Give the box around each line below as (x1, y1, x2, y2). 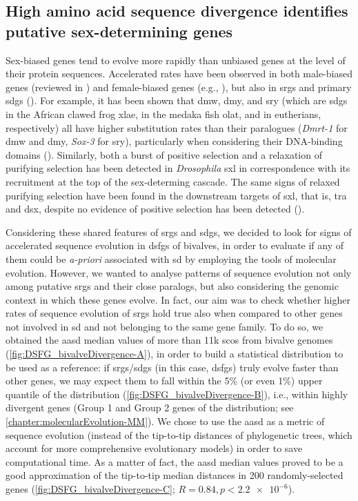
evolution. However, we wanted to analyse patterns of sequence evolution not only (6, 265, 352, 279)
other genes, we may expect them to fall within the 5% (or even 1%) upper (6, 373, 323, 388)
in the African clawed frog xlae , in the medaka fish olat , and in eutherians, (6, 106, 321, 121)
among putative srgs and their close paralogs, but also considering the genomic (6, 279, 339, 293)
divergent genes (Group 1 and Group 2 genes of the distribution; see (6, 400, 294, 415)
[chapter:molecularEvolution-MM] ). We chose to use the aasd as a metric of (6, 414, 325, 429)
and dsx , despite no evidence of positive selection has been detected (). (6, 202, 305, 216)
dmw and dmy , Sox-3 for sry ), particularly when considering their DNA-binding (6, 134, 343, 148)
